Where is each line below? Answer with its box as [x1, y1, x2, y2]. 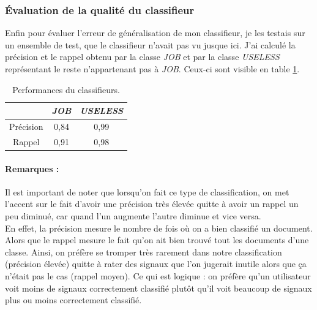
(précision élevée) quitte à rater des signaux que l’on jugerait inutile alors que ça [5, 257, 307, 270]
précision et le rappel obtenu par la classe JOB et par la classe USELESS [5, 50, 280, 63]
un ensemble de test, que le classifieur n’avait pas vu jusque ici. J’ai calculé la [5, 38, 296, 51]
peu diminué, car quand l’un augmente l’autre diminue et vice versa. [5, 209, 261, 222]
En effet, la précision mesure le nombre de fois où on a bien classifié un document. [5, 221, 313, 234]
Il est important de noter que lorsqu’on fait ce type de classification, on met [5, 185, 289, 198]
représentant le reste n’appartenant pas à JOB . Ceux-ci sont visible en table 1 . [5, 62, 300, 75]
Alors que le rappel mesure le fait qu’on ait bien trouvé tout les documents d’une [5, 233, 309, 246]
